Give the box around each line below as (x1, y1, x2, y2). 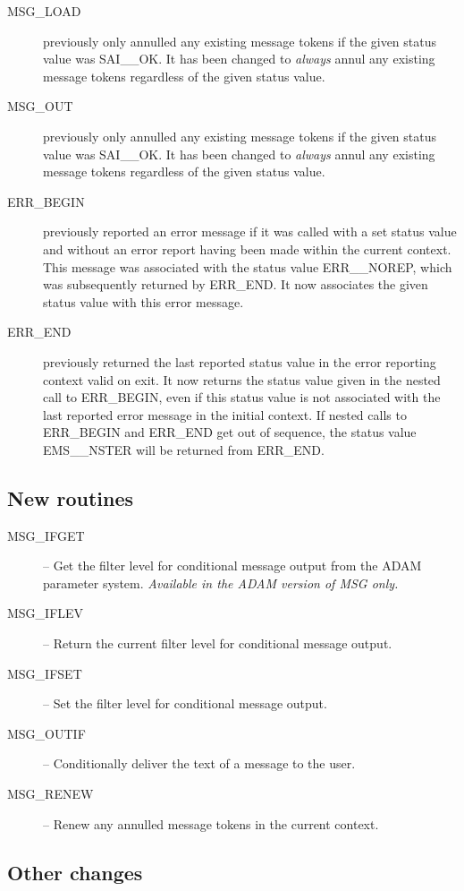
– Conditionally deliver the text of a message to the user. (43, 754, 356, 773)
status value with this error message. (43, 292, 244, 311)
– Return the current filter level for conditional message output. (43, 634, 392, 653)
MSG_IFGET (7, 526, 85, 544)
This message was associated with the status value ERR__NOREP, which (43, 257, 452, 276)
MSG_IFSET (7, 664, 82, 682)
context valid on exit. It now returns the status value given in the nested (43, 370, 441, 389)
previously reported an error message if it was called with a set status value (43, 222, 457, 241)
